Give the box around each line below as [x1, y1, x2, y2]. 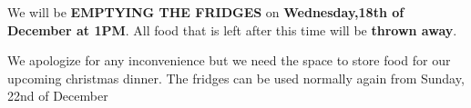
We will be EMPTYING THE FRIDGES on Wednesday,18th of [7, 3, 404, 21]
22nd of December [7, 86, 108, 105]
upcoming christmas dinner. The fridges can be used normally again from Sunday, [7, 68, 465, 87]
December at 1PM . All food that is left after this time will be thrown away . [7, 20, 457, 39]
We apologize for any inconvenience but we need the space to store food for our [7, 51, 451, 70]
